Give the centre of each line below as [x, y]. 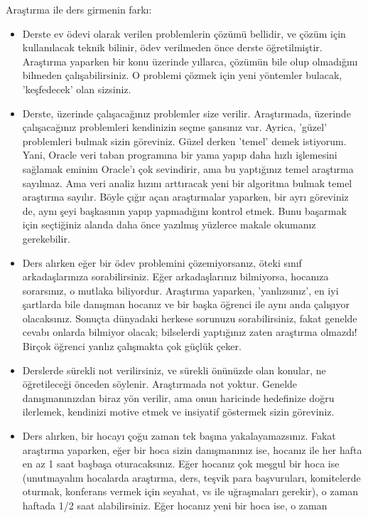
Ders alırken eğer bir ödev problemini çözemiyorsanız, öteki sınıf [162, 262]
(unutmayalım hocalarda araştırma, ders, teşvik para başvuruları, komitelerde [191, 477]
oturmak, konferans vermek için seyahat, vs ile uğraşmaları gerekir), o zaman [190, 491]
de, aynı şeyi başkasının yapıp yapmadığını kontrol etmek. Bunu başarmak [184, 210]
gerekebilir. [46, 238]
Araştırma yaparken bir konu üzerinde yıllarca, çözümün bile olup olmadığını [190, 61]
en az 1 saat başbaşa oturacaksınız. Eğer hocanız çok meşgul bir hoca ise [181, 464]
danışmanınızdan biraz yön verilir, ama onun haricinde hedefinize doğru [178, 397]
